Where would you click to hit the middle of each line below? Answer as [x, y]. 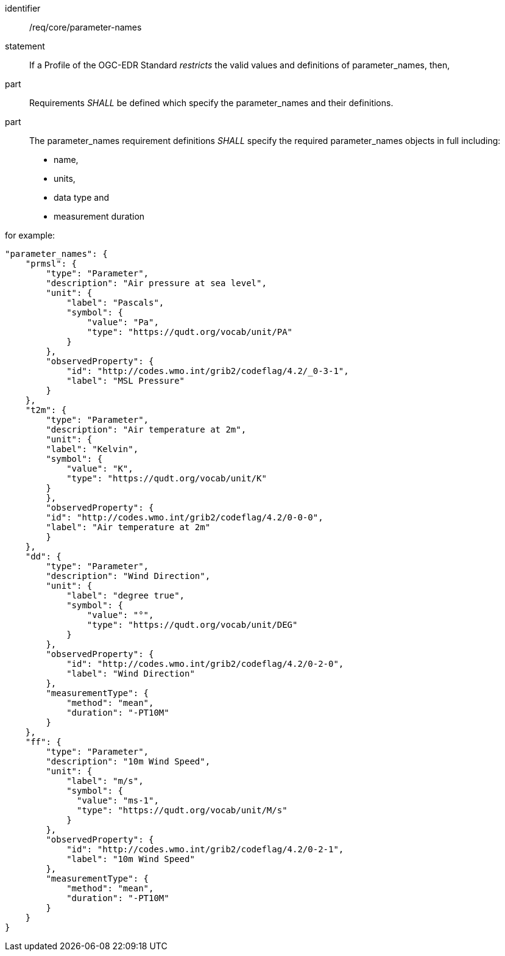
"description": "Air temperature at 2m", [146, 429]
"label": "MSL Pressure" [126, 381]
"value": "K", [100, 469]
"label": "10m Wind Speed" [131, 859]
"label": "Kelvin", [92, 449]
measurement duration [99, 216]
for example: [30, 235]
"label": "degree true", [126, 595]
